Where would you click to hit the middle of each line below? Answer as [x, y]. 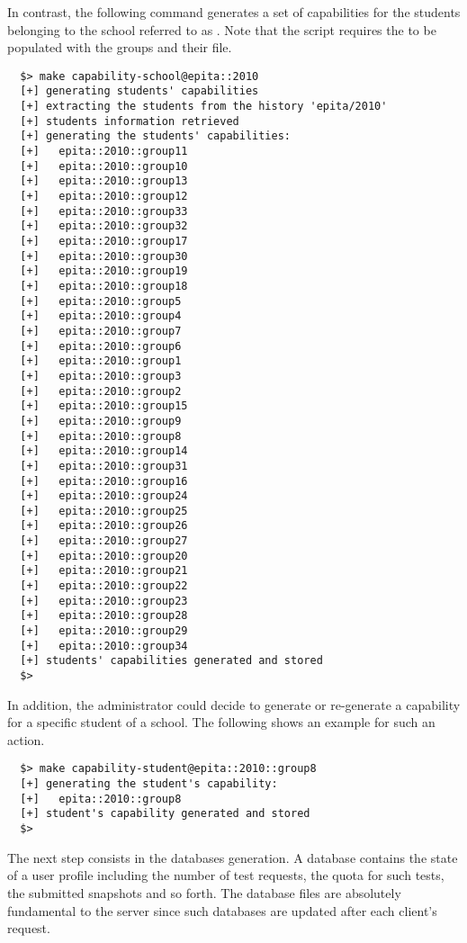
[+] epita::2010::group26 [104, 526]
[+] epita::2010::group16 [104, 481]
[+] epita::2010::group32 [104, 226]
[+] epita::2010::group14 [104, 451]
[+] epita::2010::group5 [101, 301]
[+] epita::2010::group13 [104, 181]
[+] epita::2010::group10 [104, 166]
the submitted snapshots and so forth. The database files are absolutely [204, 892]
